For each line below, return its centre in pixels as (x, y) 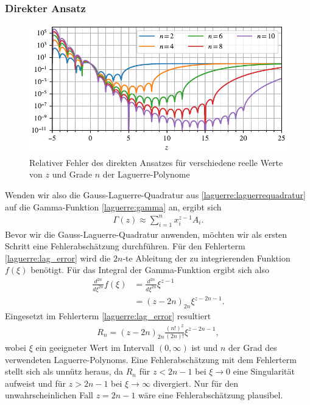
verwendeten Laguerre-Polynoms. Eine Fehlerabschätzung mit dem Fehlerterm (151, 359)
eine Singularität (264, 371)
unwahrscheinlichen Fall (49, 395)
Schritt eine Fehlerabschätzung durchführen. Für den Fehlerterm (125, 246)
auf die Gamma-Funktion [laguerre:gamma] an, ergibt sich (113, 206)
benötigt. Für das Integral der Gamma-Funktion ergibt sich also (150, 270)
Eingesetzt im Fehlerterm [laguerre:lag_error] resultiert (108, 316)
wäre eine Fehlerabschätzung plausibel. (211, 395)
